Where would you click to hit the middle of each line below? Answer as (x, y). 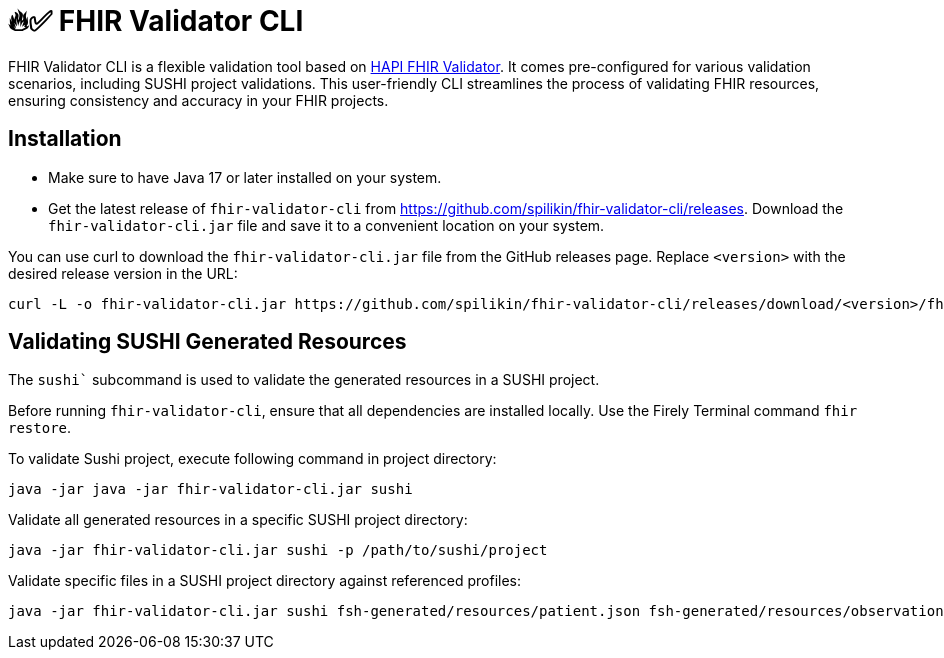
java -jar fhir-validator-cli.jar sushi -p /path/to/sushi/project (278, 550)
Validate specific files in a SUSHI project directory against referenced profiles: (264, 581)
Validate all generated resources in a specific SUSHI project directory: (238, 520)
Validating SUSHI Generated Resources (207, 342)
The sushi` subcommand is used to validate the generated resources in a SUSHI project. (304, 380)
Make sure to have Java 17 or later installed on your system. (245, 177)
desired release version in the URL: (123, 273)
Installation (65, 139)
